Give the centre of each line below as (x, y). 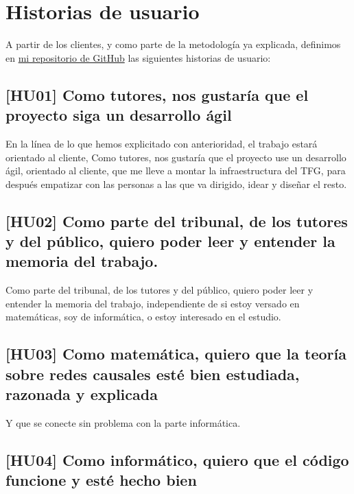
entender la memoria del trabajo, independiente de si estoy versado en (153, 303)
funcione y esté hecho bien (101, 480)
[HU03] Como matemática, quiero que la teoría (176, 354)
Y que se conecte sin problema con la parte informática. (123, 423)
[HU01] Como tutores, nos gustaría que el (157, 94)
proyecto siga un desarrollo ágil (119, 115)
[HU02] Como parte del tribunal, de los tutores (177, 221)
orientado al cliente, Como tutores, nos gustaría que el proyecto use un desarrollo (176, 157)
